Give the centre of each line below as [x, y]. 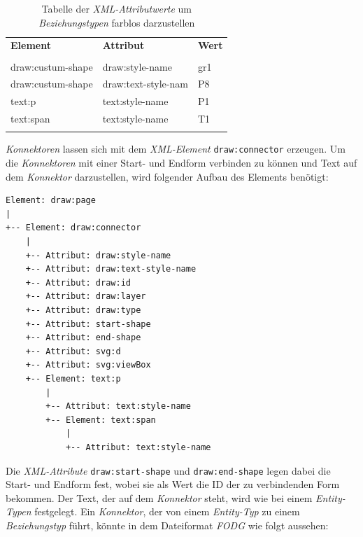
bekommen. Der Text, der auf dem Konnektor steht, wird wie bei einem [159, 497]
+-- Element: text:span [101, 420]
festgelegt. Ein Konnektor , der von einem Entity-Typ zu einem [167, 511]
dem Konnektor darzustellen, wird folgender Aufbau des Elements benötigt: [167, 176]
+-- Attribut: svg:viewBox [88, 365]
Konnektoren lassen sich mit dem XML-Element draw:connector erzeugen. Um [176, 149]
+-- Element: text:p [73, 378]
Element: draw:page [51, 201]
